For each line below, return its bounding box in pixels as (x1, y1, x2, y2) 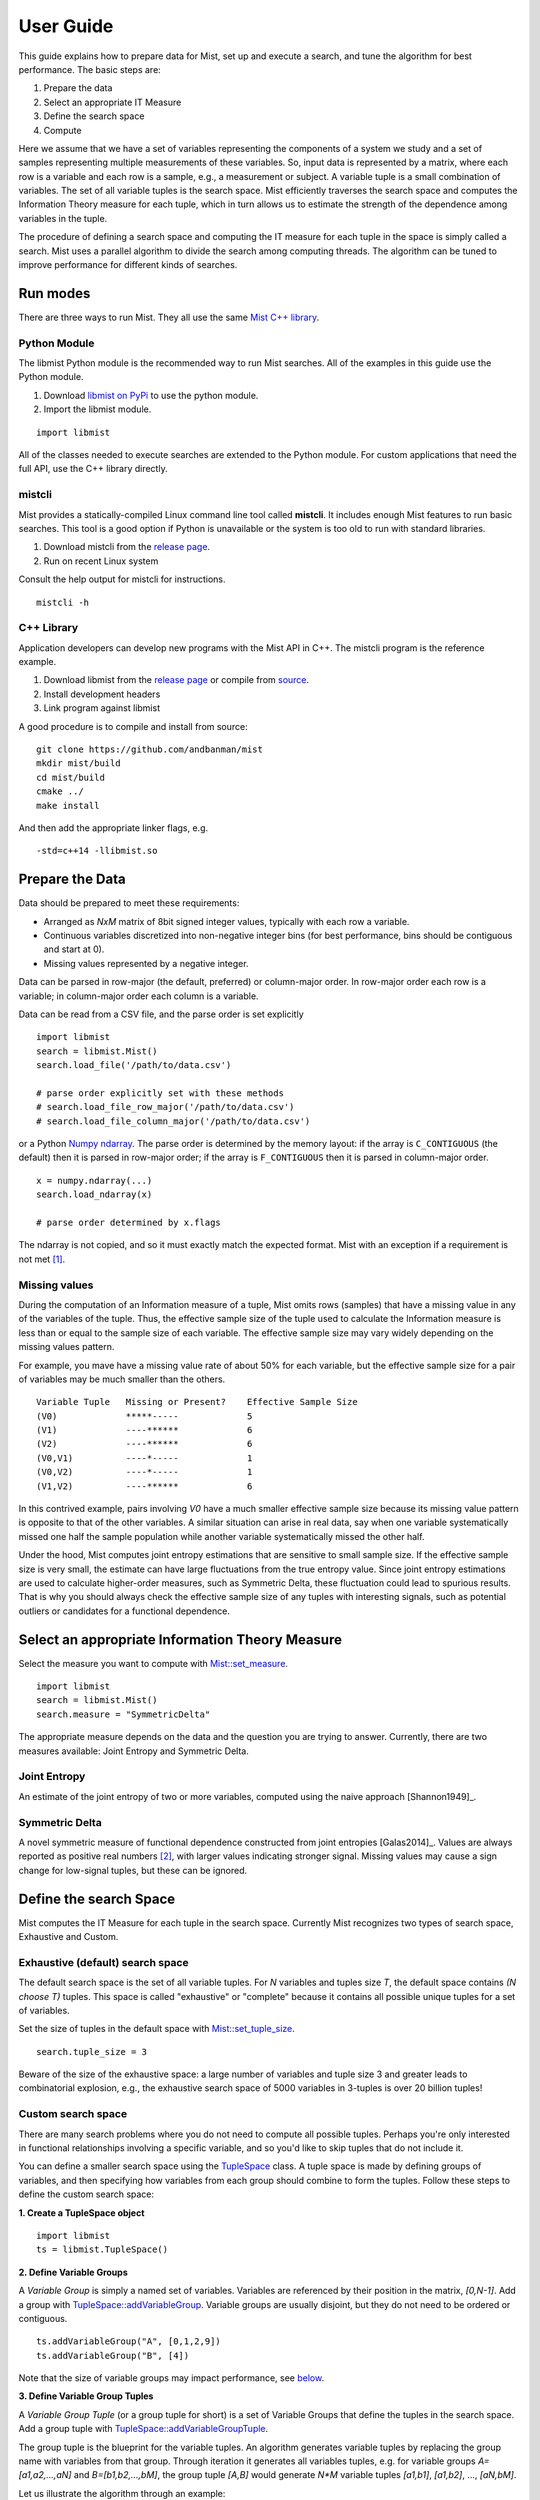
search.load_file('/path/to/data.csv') (36, 1060, 232, 1071)
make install (36, 800, 100, 811)
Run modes (18, 285, 91, 302)
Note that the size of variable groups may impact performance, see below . (18, 2372, 325, 2384)
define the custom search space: (18, 2188, 155, 2200)
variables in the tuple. (18, 212, 108, 224)
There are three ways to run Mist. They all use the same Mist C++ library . (18, 311, 320, 323)
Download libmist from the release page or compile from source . (43, 674, 310, 686)
